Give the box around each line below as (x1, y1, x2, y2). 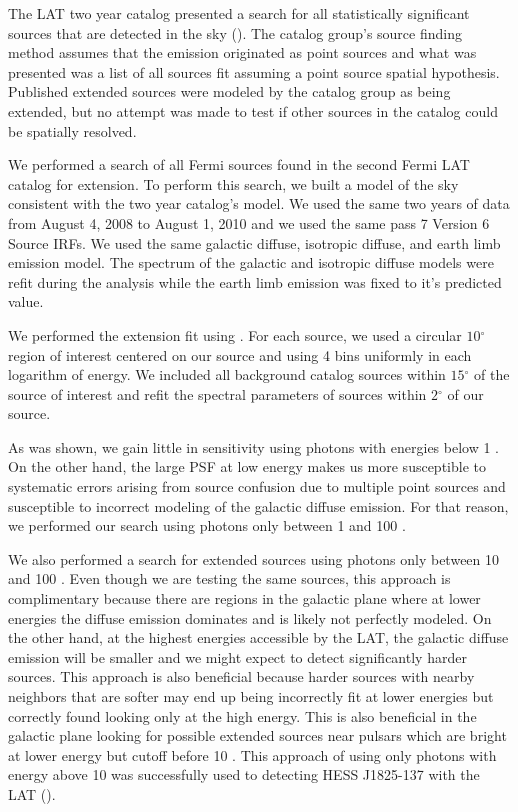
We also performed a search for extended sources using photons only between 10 (8, 548, 500, 569)
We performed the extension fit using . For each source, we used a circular (8, 324, 462, 345)
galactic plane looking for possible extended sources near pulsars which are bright (8, 725, 507, 746)
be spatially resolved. (8, 120, 137, 141)
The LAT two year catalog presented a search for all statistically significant (8, 3, 470, 23)
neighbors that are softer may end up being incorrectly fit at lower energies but (8, 686, 494, 706)
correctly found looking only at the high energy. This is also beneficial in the (8, 705, 477, 726)
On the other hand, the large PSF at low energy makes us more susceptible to (8, 456, 486, 477)
